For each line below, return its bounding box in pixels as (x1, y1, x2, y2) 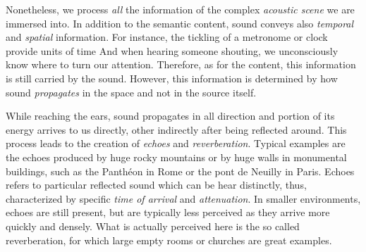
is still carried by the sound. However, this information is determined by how (6, 70, 338, 85)
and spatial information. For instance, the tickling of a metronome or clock (6, 30, 328, 44)
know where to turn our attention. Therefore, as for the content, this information (6, 57, 356, 72)
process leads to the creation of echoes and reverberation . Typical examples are (6, 136, 346, 151)
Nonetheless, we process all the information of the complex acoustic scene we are (6, 2, 355, 16)
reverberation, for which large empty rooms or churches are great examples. (6, 232, 332, 247)
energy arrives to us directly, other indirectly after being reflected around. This (6, 122, 347, 137)
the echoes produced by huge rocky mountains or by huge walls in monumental (6, 149, 347, 164)
